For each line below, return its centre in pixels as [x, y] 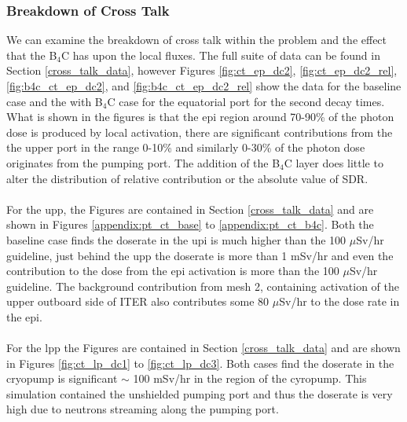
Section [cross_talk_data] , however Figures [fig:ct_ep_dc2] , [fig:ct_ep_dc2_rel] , [202, 70]
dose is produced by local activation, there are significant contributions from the [200, 132]
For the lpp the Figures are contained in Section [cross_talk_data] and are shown [203, 348]
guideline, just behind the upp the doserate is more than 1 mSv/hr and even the [200, 255]
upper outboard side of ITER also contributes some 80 [138, 301]
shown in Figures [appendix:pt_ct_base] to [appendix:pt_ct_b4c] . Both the [190, 224]
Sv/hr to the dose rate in [339, 301]
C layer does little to [334, 162]
